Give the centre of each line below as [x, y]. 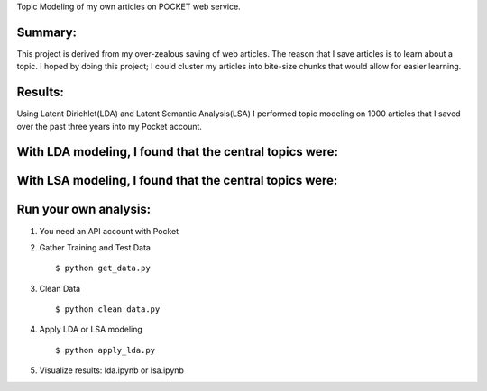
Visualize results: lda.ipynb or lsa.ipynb [112, 370]
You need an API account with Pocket [109, 231]
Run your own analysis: [84, 209]
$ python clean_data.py [108, 309]
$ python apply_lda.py [106, 350]
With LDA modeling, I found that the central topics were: [177, 152]
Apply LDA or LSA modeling [91, 330]
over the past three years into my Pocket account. [110, 126]
